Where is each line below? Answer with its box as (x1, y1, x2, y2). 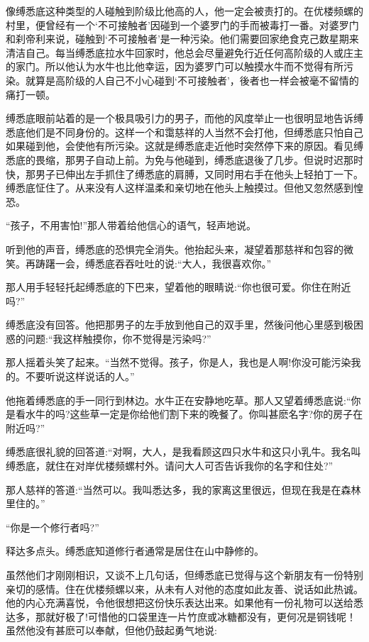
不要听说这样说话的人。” (25, 369, 135, 384)
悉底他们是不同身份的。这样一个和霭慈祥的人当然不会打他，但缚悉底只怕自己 (6, 124, 363, 139)
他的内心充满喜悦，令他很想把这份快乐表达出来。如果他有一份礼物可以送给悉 (6, 595, 363, 610)
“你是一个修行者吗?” (6, 519, 99, 534)
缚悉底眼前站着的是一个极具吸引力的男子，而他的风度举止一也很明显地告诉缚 (6, 111, 363, 126)
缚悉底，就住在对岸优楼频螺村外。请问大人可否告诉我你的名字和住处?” (6, 458, 334, 473)
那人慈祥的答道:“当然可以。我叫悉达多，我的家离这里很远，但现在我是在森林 (6, 482, 361, 497)
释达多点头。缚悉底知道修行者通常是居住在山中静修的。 (6, 543, 264, 558)
